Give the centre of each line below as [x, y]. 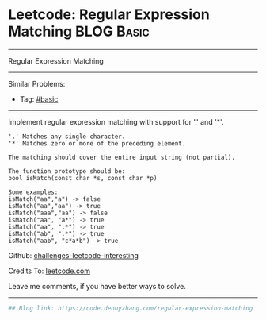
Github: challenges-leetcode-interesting [73, 255]
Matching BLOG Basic [79, 31]
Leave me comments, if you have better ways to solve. [97, 286]
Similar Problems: [37, 83]
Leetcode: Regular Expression [109, 15]
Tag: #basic [39, 99]
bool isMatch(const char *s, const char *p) [83, 178]
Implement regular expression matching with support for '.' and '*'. [116, 121]
